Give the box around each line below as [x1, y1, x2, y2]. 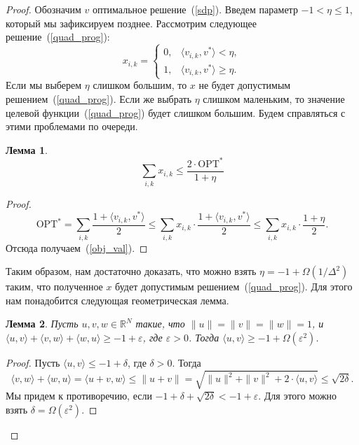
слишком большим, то [93, 78, 187, 92]
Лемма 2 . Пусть [6, 316, 79, 331]
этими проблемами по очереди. [6, 119, 138, 134]
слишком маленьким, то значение [203, 92, 345, 106]
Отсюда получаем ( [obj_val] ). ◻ [6, 240, 148, 255]
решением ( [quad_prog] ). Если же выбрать [6, 92, 192, 106]
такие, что [135, 316, 185, 331]
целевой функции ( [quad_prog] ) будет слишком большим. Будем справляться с [6, 105, 346, 120]
